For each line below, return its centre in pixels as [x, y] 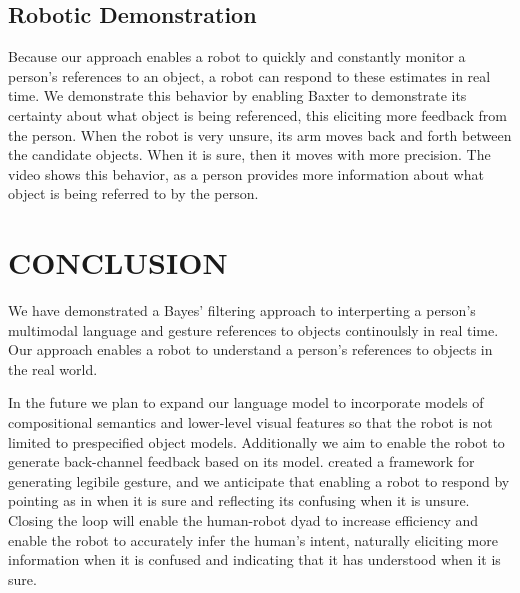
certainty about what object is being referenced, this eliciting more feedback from [257, 114]
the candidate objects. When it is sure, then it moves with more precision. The [249, 154]
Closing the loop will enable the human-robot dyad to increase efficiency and [243, 520]
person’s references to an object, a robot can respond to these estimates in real [249, 75]
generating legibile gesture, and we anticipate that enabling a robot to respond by [259, 480]
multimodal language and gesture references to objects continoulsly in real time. [253, 329]
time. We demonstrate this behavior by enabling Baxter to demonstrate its [237, 95]
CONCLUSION [118, 262]
